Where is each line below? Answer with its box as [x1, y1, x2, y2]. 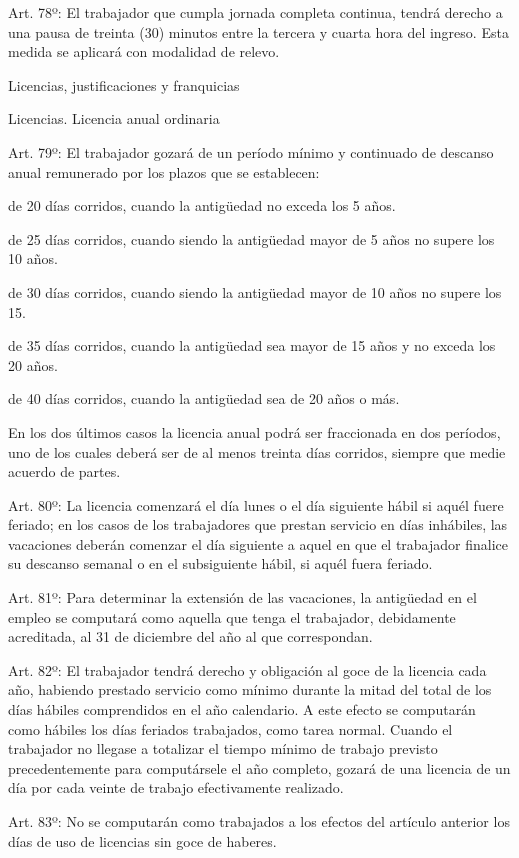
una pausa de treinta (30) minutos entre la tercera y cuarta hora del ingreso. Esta [8, 21, 509, 42]
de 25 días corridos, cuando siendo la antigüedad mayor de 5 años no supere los [8, 228, 495, 249]
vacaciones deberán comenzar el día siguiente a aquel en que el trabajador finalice [8, 533, 509, 554]
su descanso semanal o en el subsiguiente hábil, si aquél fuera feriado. [8, 553, 433, 574]
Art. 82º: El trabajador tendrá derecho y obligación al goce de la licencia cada [8, 659, 487, 680]
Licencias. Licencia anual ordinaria [8, 108, 220, 129]
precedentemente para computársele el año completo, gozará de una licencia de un [8, 757, 511, 778]
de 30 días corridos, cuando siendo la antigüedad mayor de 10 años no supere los [8, 281, 502, 302]
